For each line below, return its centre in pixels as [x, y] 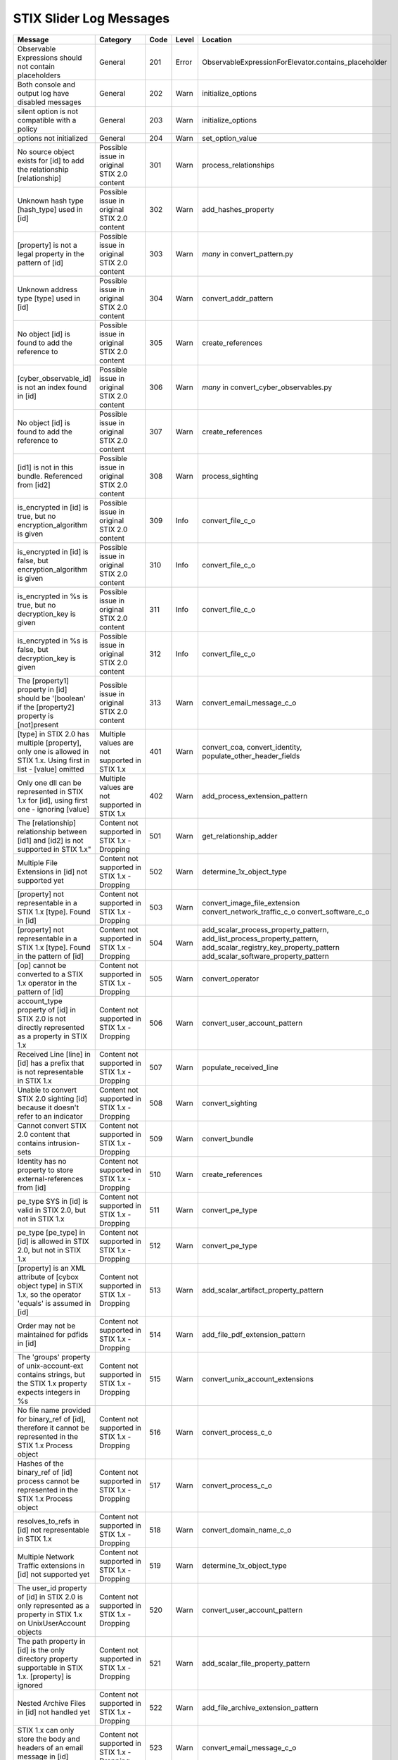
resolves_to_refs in [48, 1521]
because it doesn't [48, 1107]
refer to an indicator [50, 1116]
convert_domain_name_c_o [246, 1530]
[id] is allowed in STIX [53, 1241]
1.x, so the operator [49, 1294]
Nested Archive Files [52, 1703]
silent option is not [48, 111]
